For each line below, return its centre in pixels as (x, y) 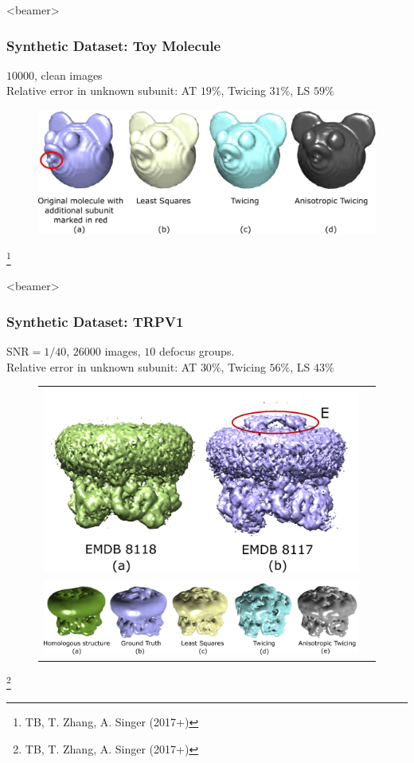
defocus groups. (197, 350)
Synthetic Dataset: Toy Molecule (114, 45)
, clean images (68, 75)
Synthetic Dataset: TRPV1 (95, 321)
